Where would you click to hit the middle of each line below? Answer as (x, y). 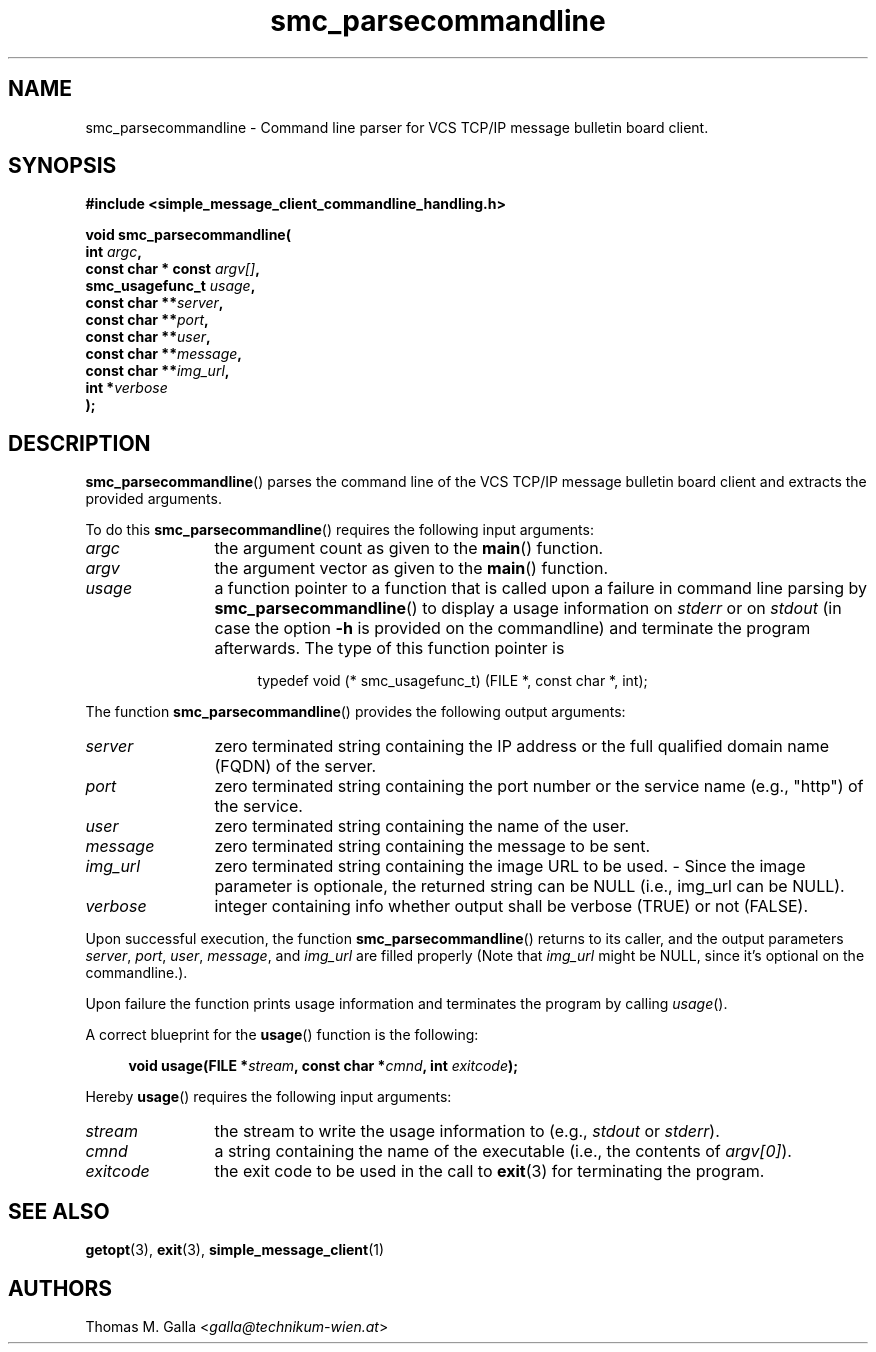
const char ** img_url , (157, 371)
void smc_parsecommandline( (188, 235)
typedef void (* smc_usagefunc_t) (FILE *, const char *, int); (452, 681)
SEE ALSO (59, 1211)
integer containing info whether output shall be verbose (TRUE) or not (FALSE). (511, 906)
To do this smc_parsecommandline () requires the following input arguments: (339, 530)
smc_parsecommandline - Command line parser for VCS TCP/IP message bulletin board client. (397, 127)
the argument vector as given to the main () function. (411, 568)
